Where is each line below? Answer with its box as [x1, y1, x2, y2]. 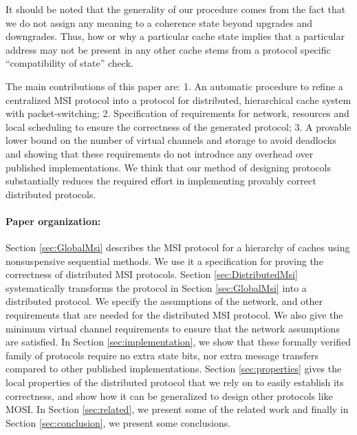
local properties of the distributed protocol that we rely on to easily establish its [6, 375, 344, 390]
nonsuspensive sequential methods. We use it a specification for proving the [6, 253, 323, 268]
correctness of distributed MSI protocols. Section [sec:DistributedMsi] [6, 267, 298, 282]
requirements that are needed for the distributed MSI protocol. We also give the [6, 308, 343, 322]
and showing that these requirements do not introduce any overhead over [6, 146, 314, 160]
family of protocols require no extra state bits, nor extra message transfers [6, 348, 319, 362]
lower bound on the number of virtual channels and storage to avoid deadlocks [6, 133, 336, 147]
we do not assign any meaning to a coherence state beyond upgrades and [6, 15, 313, 30]
